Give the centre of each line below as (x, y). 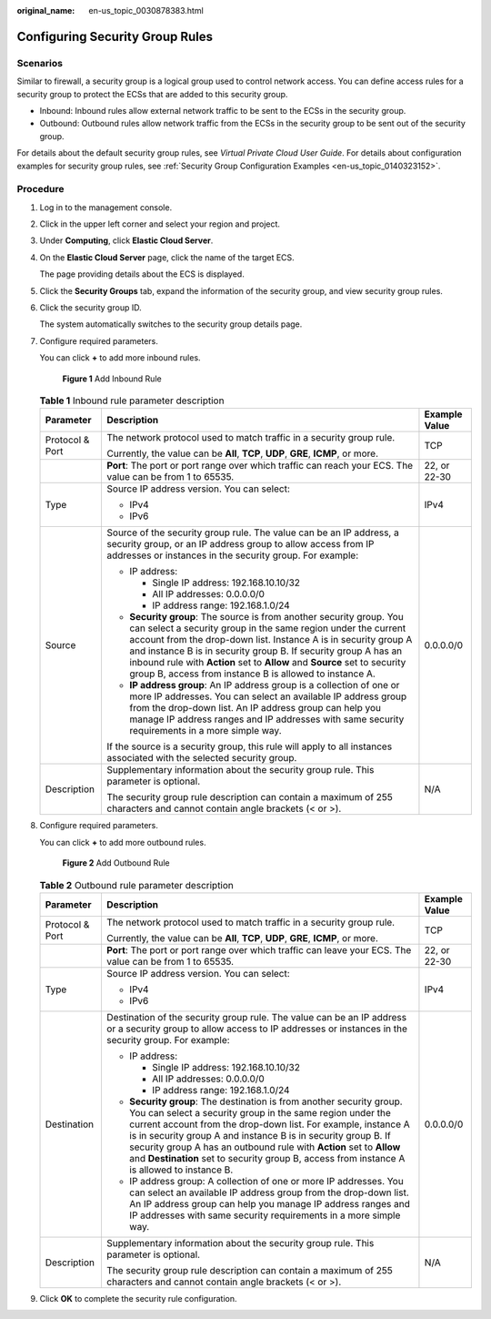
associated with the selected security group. (202, 758)
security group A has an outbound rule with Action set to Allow (265, 1147)
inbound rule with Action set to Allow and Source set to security (268, 663)
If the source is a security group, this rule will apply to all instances (250, 746)
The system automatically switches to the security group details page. (171, 324)
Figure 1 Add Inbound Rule (112, 379)
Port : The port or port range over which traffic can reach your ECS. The (260, 466)
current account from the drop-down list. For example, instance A (270, 1124)
